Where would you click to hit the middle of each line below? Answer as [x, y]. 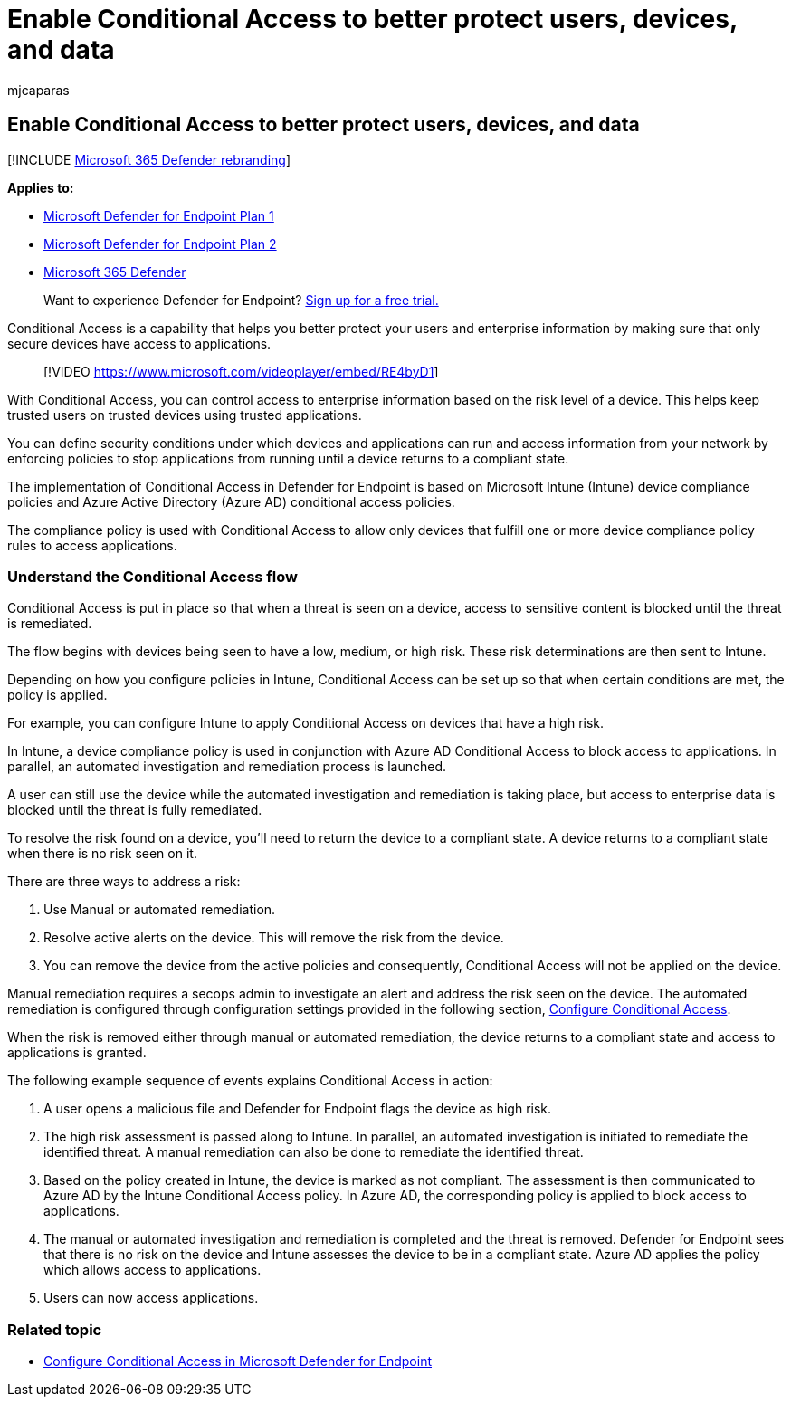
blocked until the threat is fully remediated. [135, 810]
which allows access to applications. [152, 1270]
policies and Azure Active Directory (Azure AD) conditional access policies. [231, 501]
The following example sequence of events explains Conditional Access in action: [250, 1081]
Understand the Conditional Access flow [153, 576]
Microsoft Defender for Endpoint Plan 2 [160, 244]
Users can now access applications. [151, 1298]
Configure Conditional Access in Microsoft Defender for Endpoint [238, 1361]
